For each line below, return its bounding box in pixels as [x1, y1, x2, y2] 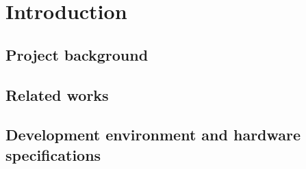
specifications [5, 144, 101, 165]
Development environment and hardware [5, 124, 301, 145]
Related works [5, 84, 109, 105]
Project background [5, 44, 149, 65]
